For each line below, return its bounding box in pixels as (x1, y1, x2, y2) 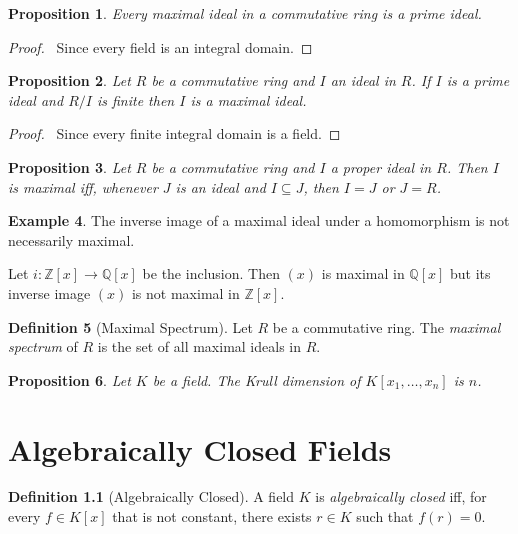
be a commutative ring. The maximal (272, 316, 501, 337)
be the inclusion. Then (142, 263, 280, 284)
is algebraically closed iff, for (315, 486, 487, 507)
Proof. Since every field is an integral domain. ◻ (8, 36, 313, 57)
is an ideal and (175, 176, 266, 197)
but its (450, 263, 491, 284)
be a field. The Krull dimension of (152, 369, 361, 390)
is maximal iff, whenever (8, 176, 158, 197)
